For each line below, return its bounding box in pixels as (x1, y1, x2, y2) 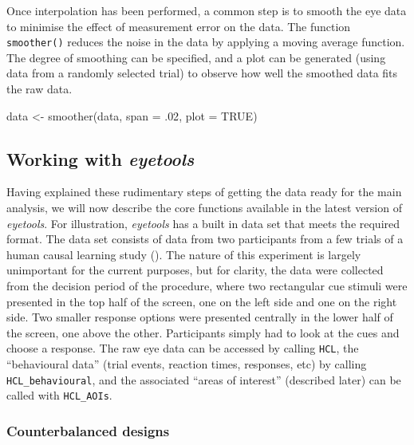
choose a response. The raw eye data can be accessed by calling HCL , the (6, 340, 359, 356)
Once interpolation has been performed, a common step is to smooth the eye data (6, 2, 407, 18)
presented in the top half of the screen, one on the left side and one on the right (6, 293, 397, 309)
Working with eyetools (6, 146, 195, 171)
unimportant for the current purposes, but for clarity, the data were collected (6, 262, 384, 278)
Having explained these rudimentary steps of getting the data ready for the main (6, 183, 402, 200)
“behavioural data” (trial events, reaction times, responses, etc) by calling (6, 356, 367, 372)
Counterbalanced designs (6, 420, 170, 440)
